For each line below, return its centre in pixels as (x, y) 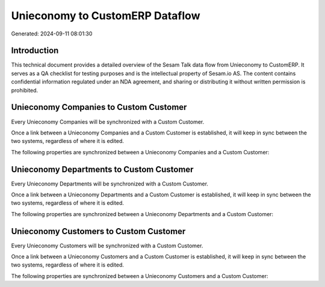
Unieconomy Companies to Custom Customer (99, 107)
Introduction (35, 51)
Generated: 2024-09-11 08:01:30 (52, 34)
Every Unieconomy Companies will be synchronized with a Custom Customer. (108, 122)
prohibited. (25, 90)
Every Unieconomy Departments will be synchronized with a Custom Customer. (110, 184)
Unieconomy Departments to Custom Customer (102, 169)
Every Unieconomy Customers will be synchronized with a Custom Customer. (107, 246)
